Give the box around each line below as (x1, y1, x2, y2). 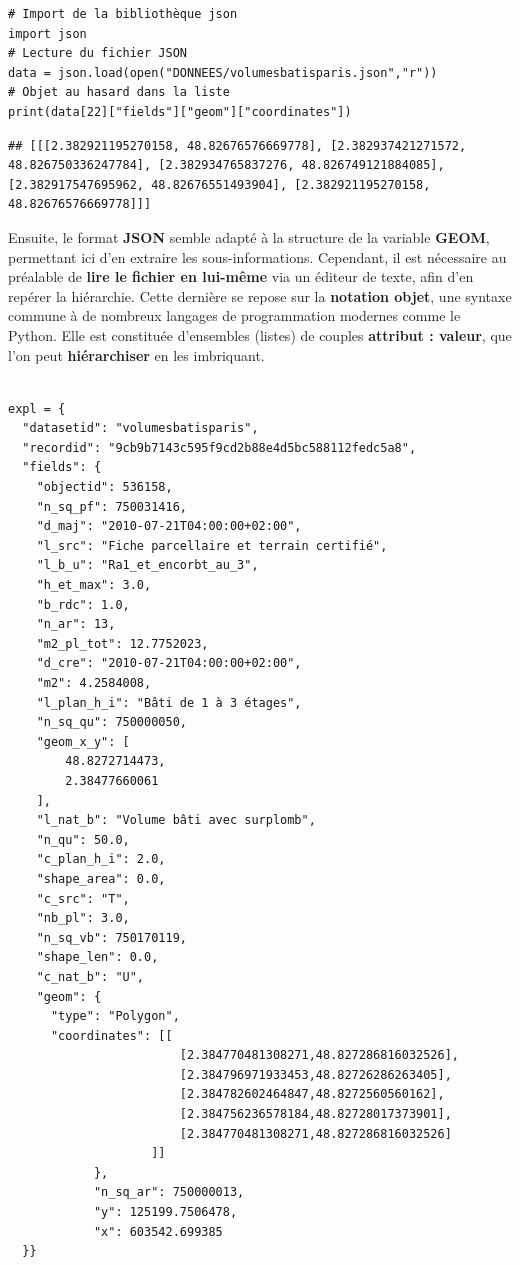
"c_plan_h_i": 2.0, (36, 852, 166, 867)
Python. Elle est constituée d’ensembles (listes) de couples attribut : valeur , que (8, 324, 512, 345)
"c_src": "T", (36, 891, 130, 906)
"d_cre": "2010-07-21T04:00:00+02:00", (36, 656, 302, 671)
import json (8, 26, 87, 41)
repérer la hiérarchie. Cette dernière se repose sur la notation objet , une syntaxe (8, 285, 512, 306)
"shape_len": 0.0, (36, 950, 159, 965)
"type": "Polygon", (50, 1009, 180, 1024)
